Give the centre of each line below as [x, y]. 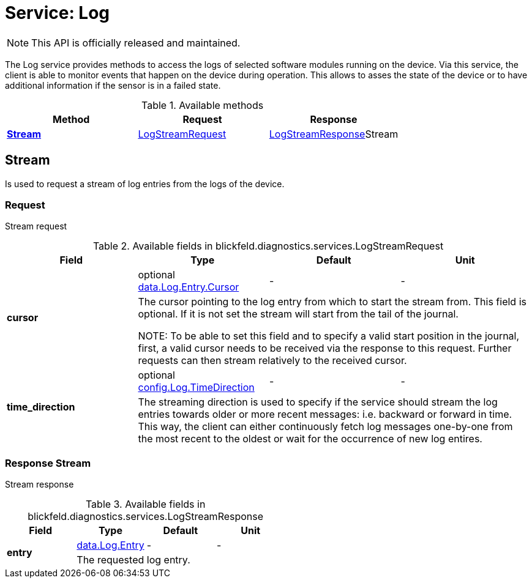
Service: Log [58, 13]
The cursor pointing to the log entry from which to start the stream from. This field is [332, 302]
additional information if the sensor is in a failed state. [113, 85]
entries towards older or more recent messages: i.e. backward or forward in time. [325, 414]
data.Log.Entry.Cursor [189, 287]
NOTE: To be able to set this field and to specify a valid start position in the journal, [329, 336]
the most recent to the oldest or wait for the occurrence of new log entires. [310, 439]
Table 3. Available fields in [145, 504]
